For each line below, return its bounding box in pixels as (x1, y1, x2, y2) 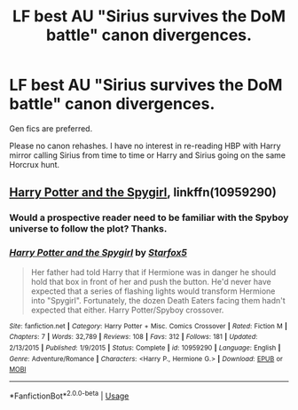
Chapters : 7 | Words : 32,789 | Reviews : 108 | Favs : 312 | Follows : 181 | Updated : (9, 333, 258, 342)
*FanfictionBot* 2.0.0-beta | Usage (9, 389, 129, 401)
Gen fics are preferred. (9, 122, 93, 134)
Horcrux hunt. (9, 159, 60, 170)
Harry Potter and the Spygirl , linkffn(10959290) (9, 185, 277, 201)
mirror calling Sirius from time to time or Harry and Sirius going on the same (9, 149, 286, 161)
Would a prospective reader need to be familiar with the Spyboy (9, 211, 289, 224)
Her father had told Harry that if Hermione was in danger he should (30, 266, 277, 277)
